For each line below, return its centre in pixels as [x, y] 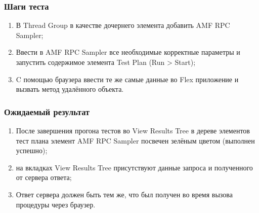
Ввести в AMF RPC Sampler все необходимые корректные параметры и [128, 52]
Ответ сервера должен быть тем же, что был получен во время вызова [124, 194]
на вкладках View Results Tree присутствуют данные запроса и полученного [134, 167]
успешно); [32, 150]
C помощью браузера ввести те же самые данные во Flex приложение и [127, 79]
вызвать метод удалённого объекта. [70, 89]
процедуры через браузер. [56, 204]
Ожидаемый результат [47, 111]
